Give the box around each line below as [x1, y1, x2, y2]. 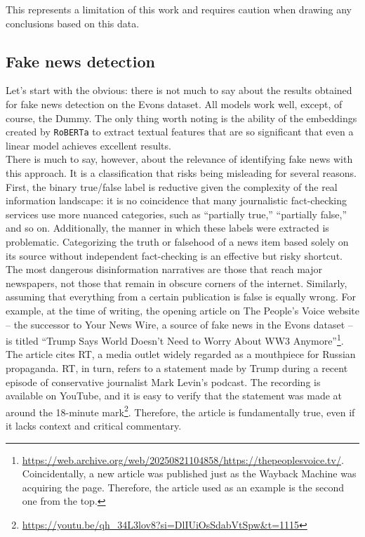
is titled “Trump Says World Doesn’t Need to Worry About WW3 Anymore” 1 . [6, 331, 344, 347]
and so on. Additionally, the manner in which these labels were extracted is [6, 220, 329, 235]
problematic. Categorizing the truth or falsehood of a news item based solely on [6, 234, 349, 248]
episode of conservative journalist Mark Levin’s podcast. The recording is [6, 374, 321, 389]
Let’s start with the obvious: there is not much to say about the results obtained [6, 83, 352, 98]
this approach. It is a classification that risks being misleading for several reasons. [6, 166, 357, 180]
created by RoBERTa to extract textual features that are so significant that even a [6, 124, 354, 139]
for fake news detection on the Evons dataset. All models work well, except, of [6, 96, 343, 111]
